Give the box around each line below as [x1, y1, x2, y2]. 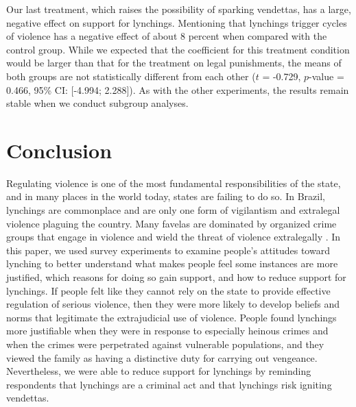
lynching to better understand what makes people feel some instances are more [6, 256, 338, 271]
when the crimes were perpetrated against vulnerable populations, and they [6, 337, 324, 351]
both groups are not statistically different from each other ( [6, 69, 256, 83]
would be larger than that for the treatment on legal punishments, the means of [6, 56, 342, 70]
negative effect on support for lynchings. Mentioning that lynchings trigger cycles [6, 15, 347, 29]
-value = [309, 69, 344, 83]
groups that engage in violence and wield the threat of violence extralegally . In [6, 230, 341, 244]
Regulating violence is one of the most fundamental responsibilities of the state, [6, 175, 341, 190]
